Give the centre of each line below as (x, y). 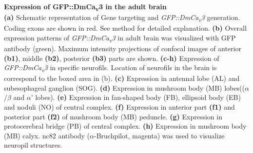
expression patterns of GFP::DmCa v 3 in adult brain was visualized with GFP (120, 38)
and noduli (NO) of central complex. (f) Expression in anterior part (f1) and (119, 107)
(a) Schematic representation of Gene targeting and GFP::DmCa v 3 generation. (122, 18)
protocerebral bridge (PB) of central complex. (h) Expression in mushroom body (125, 126)
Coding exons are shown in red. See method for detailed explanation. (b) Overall (125, 28)
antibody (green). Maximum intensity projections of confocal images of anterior (123, 48)
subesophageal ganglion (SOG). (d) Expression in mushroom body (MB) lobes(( (124, 87)
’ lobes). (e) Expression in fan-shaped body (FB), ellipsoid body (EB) (136, 97)
